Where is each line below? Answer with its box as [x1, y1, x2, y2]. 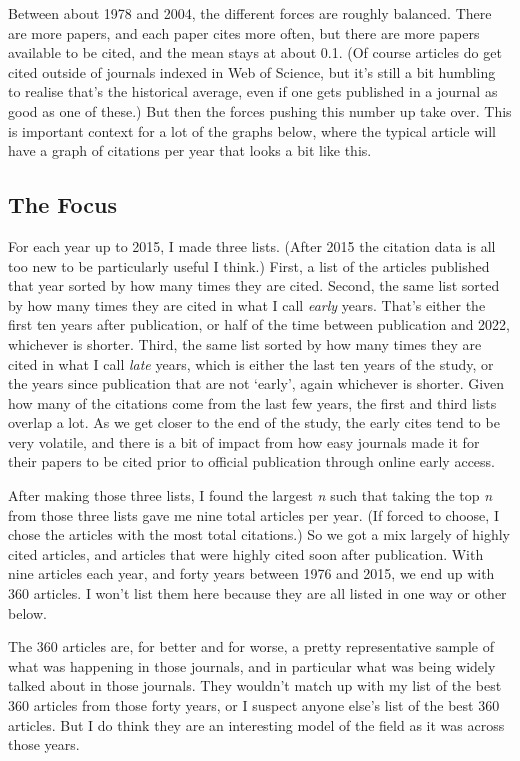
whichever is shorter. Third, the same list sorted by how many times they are [8, 333, 482, 354]
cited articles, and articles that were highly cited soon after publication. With [8, 543, 484, 564]
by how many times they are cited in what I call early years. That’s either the [8, 294, 486, 315]
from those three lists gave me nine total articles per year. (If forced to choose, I [8, 504, 499, 525]
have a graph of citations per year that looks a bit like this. [8, 140, 372, 161]
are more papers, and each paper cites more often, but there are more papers [8, 22, 480, 43]
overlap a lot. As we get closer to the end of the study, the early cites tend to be [8, 412, 500, 433]
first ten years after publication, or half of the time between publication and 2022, [8, 314, 511, 335]
